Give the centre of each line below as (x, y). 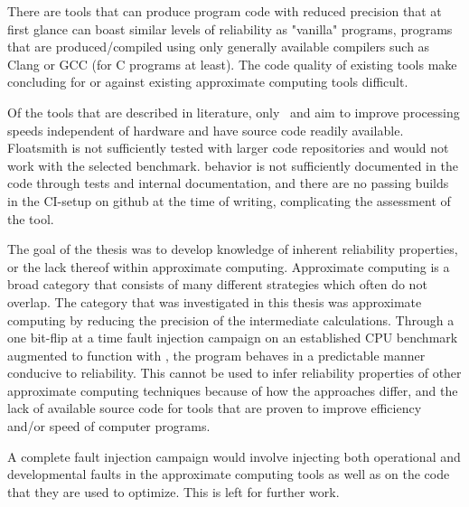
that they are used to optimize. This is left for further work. (174, 491)
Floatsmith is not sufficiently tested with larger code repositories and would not (228, 148)
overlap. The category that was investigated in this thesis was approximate (215, 301)
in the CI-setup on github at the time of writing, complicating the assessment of (229, 200)
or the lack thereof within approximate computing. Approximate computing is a (229, 266)
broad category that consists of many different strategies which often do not (217, 284)
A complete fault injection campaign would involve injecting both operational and (234, 456)
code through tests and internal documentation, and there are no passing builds (228, 183)
